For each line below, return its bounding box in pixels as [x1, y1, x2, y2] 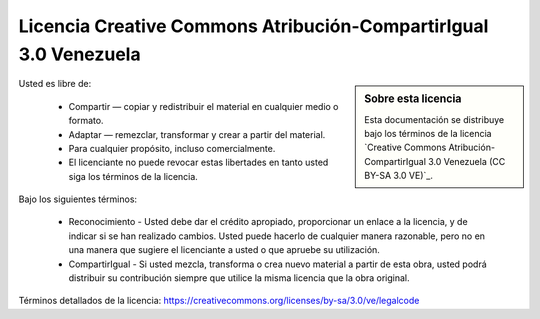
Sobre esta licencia [364, 92, 462, 106]
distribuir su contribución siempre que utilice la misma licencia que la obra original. [68, 272, 410, 284]
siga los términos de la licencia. [68, 170, 199, 182]
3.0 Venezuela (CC [428, 155, 506, 167]
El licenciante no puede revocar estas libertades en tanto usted [68, 156, 329, 169]
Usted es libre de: [18, 78, 92, 90]
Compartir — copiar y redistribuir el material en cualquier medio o [68, 100, 339, 112]
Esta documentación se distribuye [364, 113, 505, 125]
